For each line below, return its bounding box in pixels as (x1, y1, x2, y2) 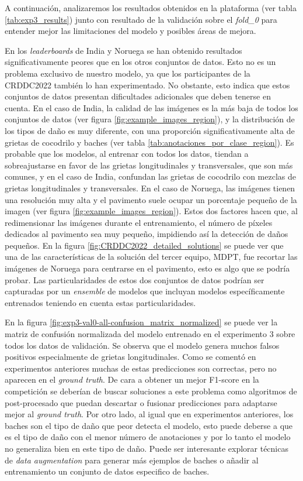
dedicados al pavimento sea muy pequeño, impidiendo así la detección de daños (5, 228, 288, 240)
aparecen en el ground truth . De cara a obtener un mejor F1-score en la (5, 373, 259, 386)
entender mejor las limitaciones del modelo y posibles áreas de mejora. (5, 25, 256, 37)
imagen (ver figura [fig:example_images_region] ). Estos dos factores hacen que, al (5, 205, 298, 217)
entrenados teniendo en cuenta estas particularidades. (5, 296, 196, 308)
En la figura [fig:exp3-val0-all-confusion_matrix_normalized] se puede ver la (5, 316, 278, 328)
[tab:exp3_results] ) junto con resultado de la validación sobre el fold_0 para (5, 13, 277, 25)
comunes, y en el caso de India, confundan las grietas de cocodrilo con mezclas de (5, 170, 296, 183)
